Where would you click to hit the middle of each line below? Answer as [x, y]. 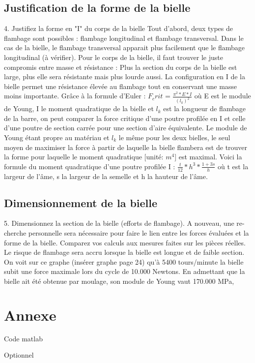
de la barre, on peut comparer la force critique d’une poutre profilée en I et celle [125, 118]
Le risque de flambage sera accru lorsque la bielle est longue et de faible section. [124, 252]
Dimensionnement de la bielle [81, 202]
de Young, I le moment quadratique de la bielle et [79, 108]
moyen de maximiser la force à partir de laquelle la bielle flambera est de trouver [126, 147]
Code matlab [23, 338]
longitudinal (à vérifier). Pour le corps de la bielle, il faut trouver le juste [113, 57]
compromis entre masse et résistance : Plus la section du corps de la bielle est [121, 67]
